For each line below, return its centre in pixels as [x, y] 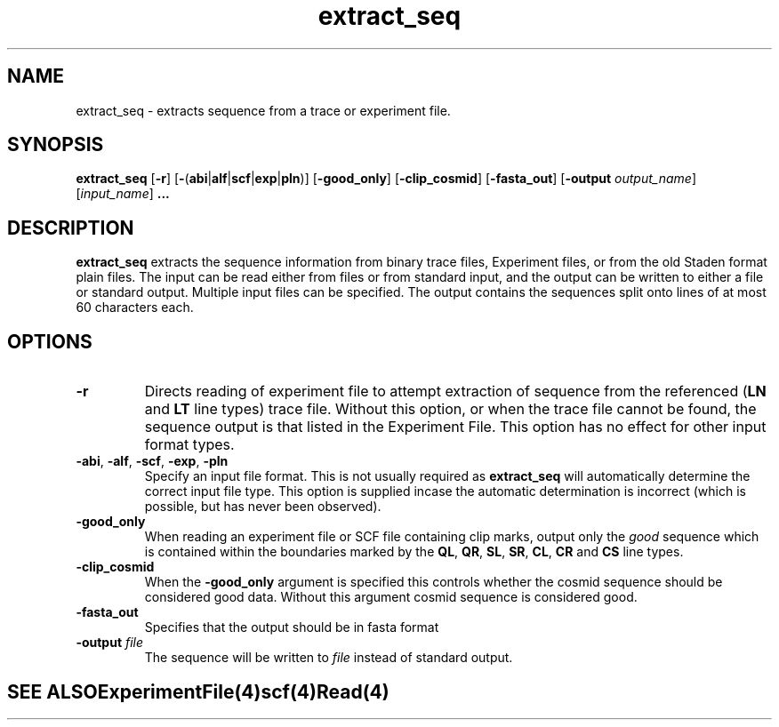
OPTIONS [50, 341]
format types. [189, 445]
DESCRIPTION [71, 228]
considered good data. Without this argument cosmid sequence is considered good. [391, 597]
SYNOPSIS [56, 145]
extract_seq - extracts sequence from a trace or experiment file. [263, 110]
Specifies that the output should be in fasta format [292, 627]
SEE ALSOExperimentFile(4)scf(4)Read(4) [198, 691]
